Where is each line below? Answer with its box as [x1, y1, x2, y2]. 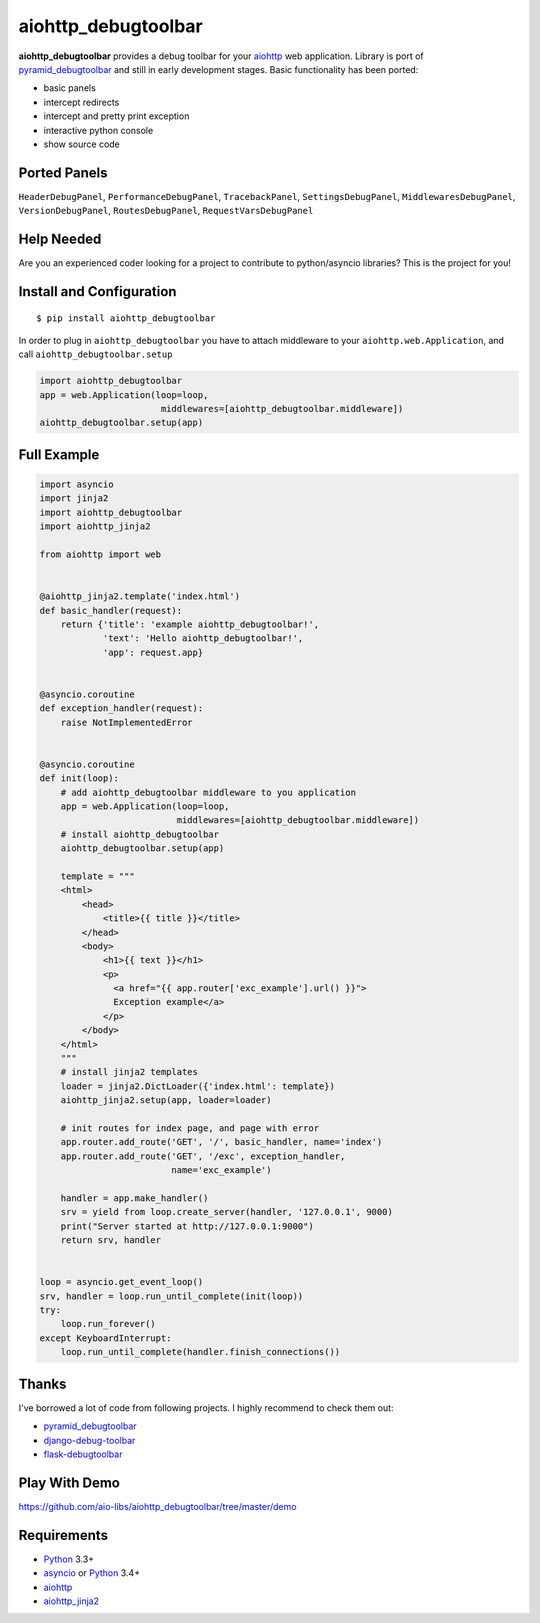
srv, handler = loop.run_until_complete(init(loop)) [39, 1290, 304, 1302]
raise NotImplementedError [60, 716, 194, 728]
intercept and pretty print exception [43, 110, 190, 122]
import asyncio [39, 479, 114, 490]
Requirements [18, 1526, 109, 1544]
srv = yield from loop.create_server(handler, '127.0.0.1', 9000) [60, 1206, 394, 1218]
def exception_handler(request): [39, 703, 204, 714]
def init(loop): [39, 773, 120, 784]
